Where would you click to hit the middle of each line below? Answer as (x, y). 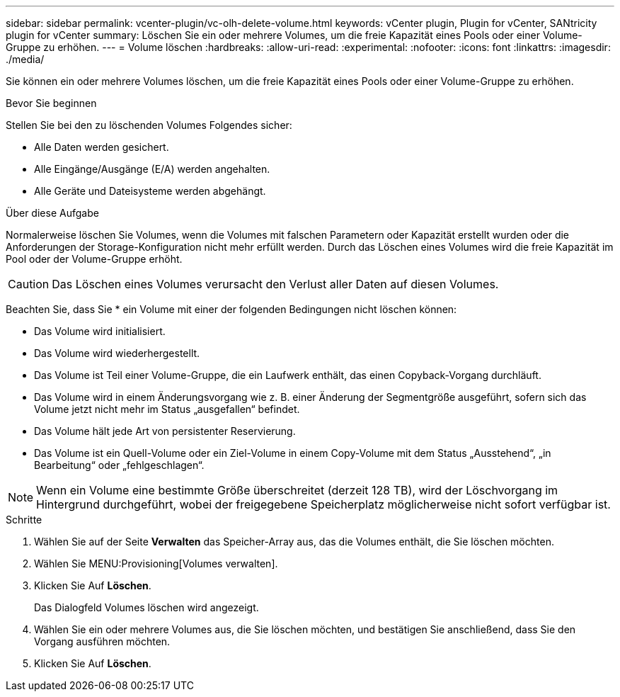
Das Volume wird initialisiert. (100, 331)
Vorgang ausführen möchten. (102, 641)
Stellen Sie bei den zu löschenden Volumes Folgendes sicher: (149, 125)
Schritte (24, 520)
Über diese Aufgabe (52, 213)
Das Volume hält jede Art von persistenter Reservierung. (165, 431)
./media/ (25, 59)
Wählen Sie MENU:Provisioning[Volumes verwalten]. (156, 563)
